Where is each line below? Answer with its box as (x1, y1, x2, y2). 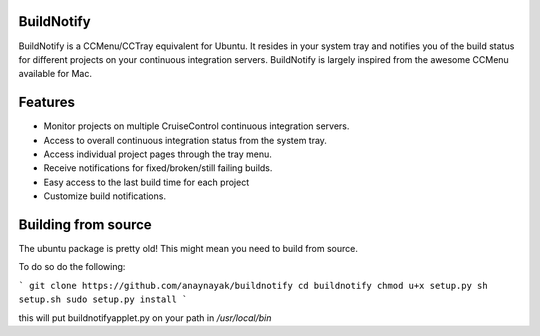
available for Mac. (18, 68, 92, 80)
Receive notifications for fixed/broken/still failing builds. (43, 162, 273, 174)
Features (18, 94, 75, 111)
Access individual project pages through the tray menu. (43, 148, 272, 160)
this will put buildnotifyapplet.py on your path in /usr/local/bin (18, 311, 272, 324)
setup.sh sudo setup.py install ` (18, 294, 188, 305)
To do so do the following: (18, 261, 126, 273)
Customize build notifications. (43, 190, 167, 202)
